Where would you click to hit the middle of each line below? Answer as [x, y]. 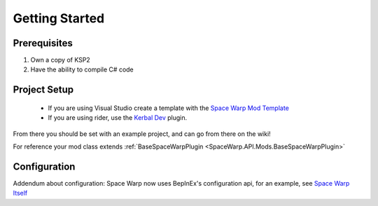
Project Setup [43, 90]
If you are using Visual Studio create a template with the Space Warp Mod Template [169, 108]
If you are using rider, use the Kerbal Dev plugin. [118, 118]
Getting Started [59, 18]
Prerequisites [43, 43]
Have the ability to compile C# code [82, 69]
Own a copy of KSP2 [60, 60]
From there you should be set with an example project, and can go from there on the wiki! [142, 134]
